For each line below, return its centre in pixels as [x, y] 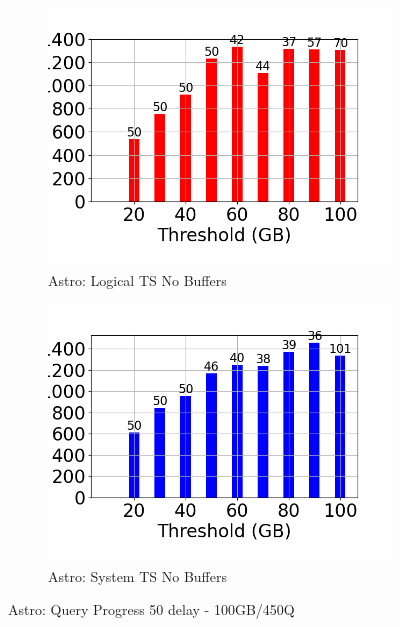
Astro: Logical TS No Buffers [137, 279]
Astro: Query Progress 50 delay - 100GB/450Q [151, 609]
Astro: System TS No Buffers [137, 575]
